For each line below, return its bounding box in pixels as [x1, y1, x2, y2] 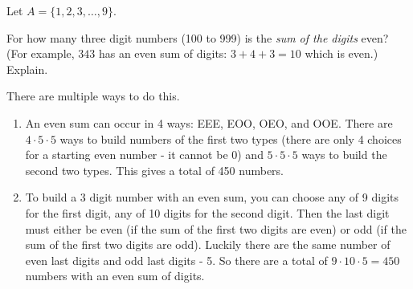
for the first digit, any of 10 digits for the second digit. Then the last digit [25, 204, 390, 221]
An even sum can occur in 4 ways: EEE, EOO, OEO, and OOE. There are [25, 114, 393, 131]
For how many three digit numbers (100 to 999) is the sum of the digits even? [6, 29, 389, 46]
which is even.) [305, 45, 378, 62]
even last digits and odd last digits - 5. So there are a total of [25, 251, 328, 268]
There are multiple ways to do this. [6, 88, 180, 104]
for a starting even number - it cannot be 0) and [25, 146, 264, 163]
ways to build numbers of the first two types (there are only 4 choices [59, 130, 402, 147]
